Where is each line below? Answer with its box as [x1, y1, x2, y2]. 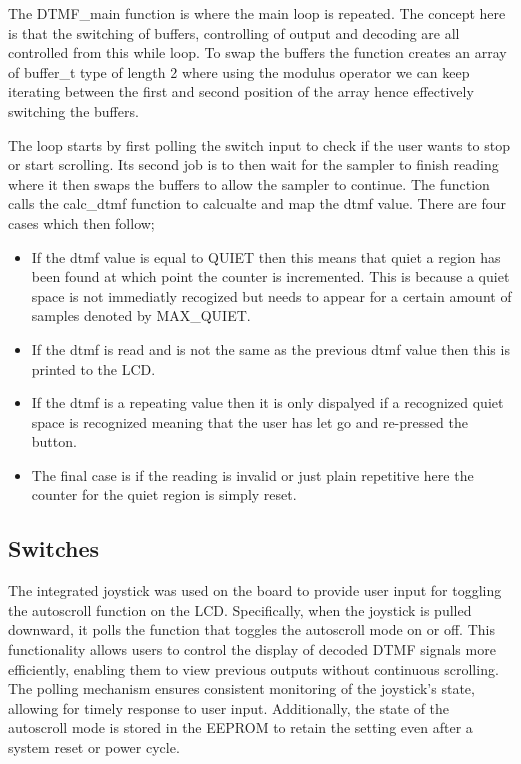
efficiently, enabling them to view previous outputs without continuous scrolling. [8, 658, 499, 679]
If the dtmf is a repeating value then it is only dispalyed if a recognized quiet [31, 392, 504, 413]
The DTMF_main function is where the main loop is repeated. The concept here [8, 3, 506, 23]
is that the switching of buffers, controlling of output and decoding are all [8, 22, 460, 43]
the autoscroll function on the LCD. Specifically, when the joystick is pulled [8, 599, 472, 620]
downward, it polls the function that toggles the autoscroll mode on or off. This [8, 619, 495, 640]
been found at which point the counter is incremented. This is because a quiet [31, 266, 510, 287]
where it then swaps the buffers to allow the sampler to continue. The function [8, 173, 490, 194]
